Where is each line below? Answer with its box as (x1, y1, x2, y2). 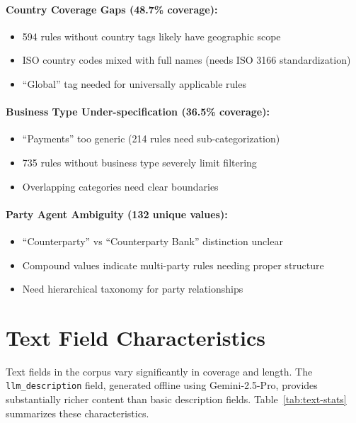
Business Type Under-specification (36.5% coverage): (6, 104, 270, 119)
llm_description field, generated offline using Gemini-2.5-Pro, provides (6, 378, 318, 393)
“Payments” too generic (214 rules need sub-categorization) (22, 131, 280, 146)
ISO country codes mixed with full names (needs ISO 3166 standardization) (22, 52, 351, 67)
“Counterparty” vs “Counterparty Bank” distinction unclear (22, 233, 283, 248)
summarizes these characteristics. (6, 405, 149, 420)
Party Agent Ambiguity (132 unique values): (6, 206, 228, 221)
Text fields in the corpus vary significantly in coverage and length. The (6, 363, 313, 378)
